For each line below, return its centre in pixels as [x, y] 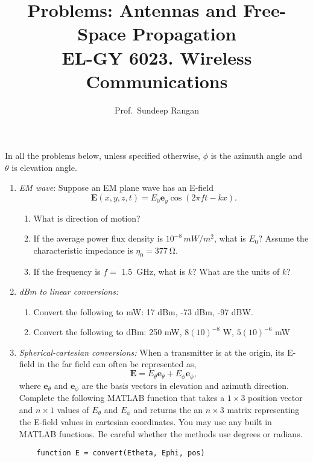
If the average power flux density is [98, 238]
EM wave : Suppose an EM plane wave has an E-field [116, 188]
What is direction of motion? [87, 218]
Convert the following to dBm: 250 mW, [108, 332]
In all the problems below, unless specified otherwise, [103, 156]
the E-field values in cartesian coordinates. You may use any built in [145, 422]
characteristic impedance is [83, 250]
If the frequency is [67, 271]
